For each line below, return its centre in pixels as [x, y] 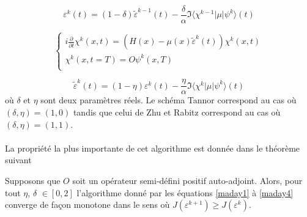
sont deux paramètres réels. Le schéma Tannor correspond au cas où [168, 100]
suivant [18, 160]
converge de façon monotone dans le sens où [87, 204]
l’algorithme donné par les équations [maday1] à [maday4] [185, 192]
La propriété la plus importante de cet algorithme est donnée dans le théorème [153, 148]
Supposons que [33, 181]
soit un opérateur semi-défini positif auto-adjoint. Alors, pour [187, 181]
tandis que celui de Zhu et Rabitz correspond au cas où [177, 112]
